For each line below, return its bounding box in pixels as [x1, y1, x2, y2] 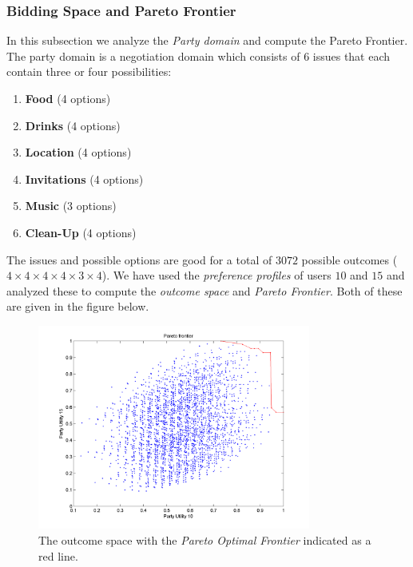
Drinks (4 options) [25, 117, 121, 133]
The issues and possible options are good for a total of [6, 251, 272, 268]
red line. [38, 547, 78, 564]
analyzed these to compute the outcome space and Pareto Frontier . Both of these [6, 282, 403, 299]
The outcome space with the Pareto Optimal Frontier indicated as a [38, 531, 371, 548]
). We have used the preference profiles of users [101, 267, 332, 283]
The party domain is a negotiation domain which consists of [6, 47, 300, 64]
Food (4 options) [25, 90, 111, 106]
